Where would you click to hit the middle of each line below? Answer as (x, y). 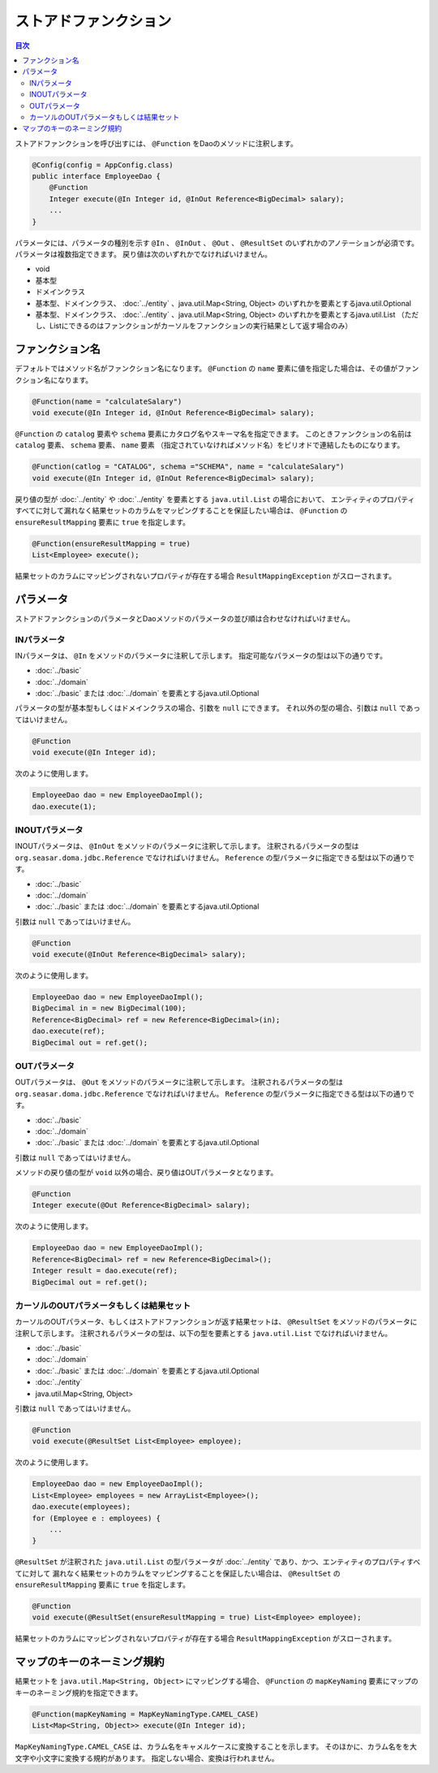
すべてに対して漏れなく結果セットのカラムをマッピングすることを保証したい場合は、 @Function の (181, 511)
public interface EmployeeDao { (97, 176)
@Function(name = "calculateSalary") (107, 401)
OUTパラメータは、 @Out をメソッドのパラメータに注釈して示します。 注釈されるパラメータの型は (179, 1082)
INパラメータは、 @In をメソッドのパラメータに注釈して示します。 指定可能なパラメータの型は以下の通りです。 (201, 655)
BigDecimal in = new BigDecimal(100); (109, 1008)
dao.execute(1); (64, 806)
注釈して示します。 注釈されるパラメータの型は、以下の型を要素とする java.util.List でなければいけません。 (204, 1333)
